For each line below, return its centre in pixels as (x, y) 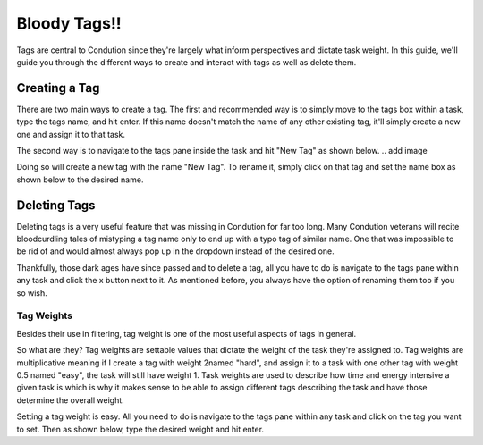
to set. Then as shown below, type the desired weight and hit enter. (140, 429)
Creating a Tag (58, 88)
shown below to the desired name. (80, 180)
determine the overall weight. (70, 400)
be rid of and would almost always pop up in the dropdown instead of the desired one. (175, 251)
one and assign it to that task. (71, 134)
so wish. (32, 293)
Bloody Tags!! (69, 23)
